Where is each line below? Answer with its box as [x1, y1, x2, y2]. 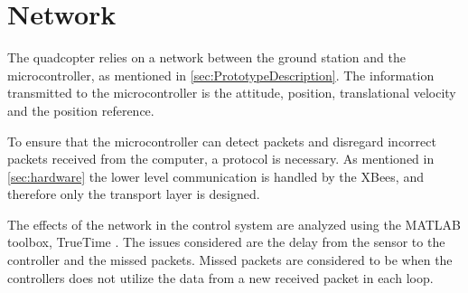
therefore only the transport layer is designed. [7, 184, 260, 203]
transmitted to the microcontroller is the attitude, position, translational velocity [7, 83, 456, 102]
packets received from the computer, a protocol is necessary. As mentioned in [7, 149, 435, 168]
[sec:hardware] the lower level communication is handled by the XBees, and [7, 166, 424, 185]
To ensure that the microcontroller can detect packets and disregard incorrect [7, 131, 436, 150]
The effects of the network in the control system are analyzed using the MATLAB [7, 214, 462, 233]
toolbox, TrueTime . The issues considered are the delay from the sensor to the [7, 232, 445, 251]
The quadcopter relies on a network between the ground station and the [7, 48, 406, 67]
